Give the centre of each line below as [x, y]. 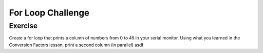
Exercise [23, 26]
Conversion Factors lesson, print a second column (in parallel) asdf [76, 45]
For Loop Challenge [49, 13]
